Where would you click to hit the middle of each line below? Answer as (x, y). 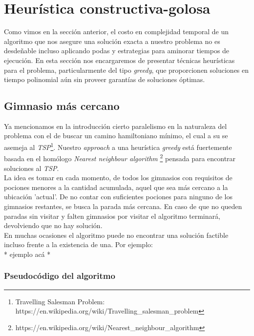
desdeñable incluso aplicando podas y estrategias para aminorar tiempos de (117, 51)
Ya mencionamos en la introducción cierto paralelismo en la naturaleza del (116, 126)
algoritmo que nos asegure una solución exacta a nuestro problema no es (112, 41)
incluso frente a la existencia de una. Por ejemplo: (78, 244)
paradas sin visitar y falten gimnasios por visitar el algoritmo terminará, (112, 216)
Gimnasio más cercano (62, 106)
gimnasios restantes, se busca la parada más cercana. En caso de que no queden (123, 206)
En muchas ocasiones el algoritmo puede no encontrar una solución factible (116, 235)
